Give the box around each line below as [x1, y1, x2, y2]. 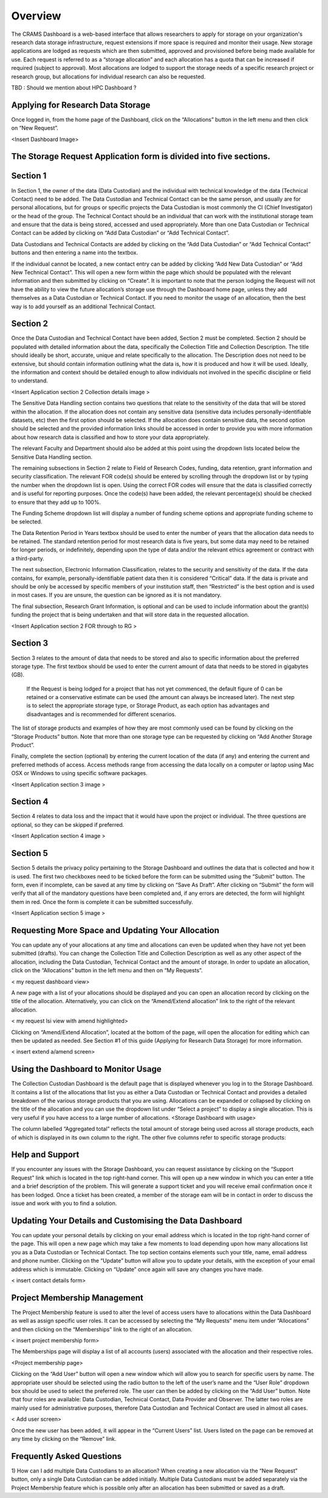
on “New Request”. [11, 125, 59, 132]
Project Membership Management [11, 1293, 144, 1303]
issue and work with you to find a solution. [11, 1199, 117, 1207]
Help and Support [11, 1150, 80, 1160]
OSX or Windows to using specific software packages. [11, 770, 148, 777]
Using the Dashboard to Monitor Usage [11, 1064, 162, 1074]
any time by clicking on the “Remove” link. [11, 1435, 117, 1442]
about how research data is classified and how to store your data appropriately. [11, 433, 210, 441]
